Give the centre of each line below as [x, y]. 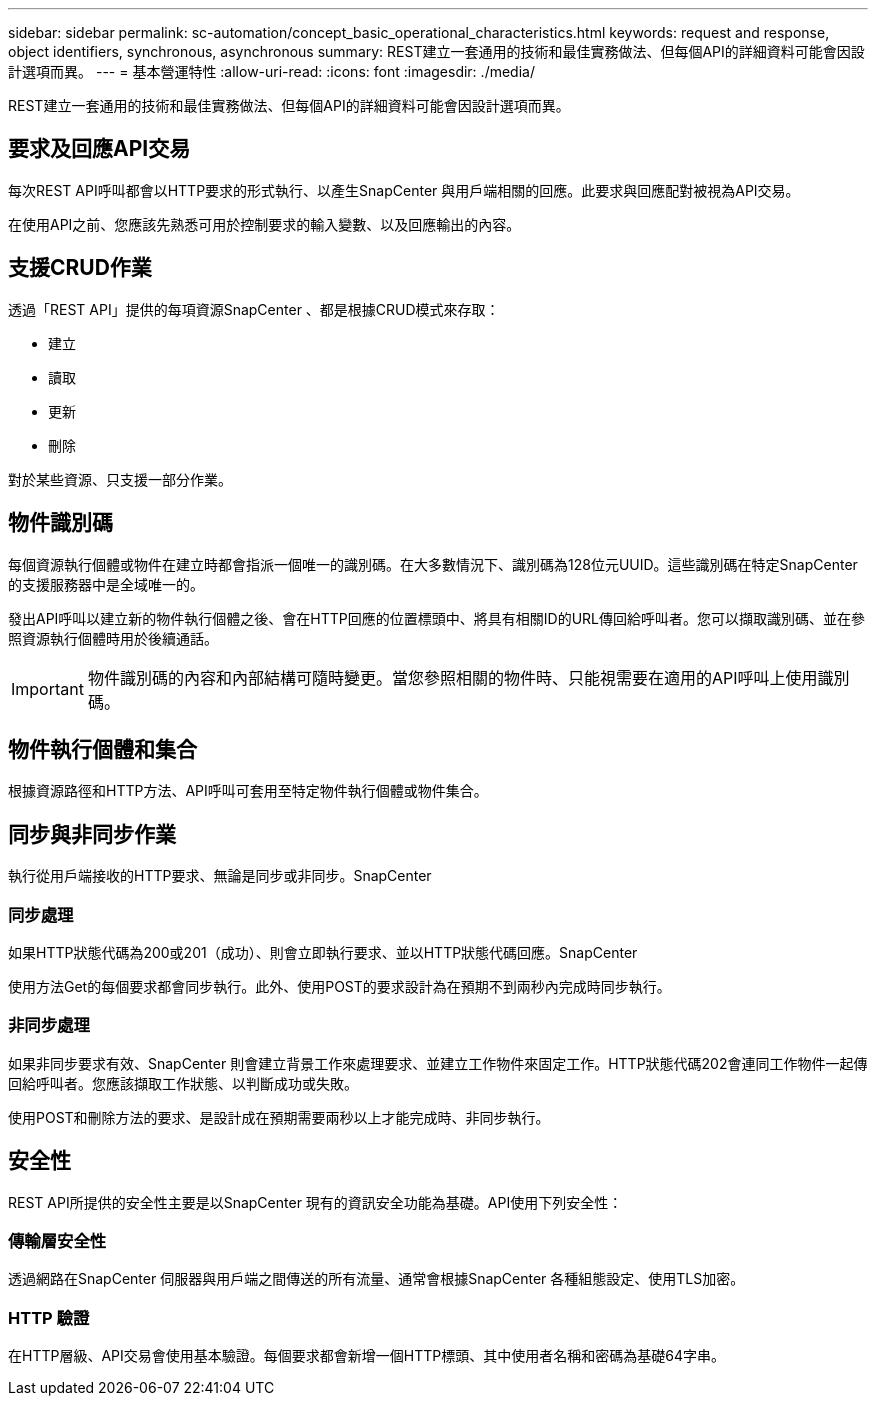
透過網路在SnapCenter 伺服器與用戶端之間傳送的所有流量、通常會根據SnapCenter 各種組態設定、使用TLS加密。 [376, 1279]
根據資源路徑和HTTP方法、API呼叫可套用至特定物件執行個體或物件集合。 [248, 791]
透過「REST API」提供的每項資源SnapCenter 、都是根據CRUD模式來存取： [254, 309]
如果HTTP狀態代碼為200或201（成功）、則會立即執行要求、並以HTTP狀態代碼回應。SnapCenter [323, 952]
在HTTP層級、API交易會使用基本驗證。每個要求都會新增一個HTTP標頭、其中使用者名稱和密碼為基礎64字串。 [366, 1356]
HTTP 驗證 [49, 1317]
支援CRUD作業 [80, 268]
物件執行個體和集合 [102, 749]
